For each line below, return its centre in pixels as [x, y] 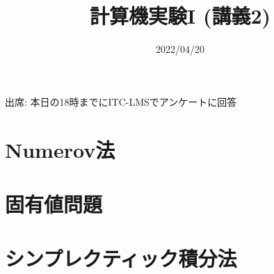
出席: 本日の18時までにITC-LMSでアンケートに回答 [121, 101]
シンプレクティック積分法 [121, 258]
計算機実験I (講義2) [180, 16]
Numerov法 [60, 149]
